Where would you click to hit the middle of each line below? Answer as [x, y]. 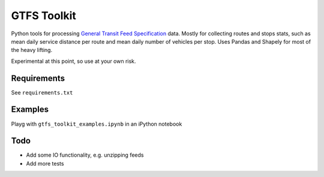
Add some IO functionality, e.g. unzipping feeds [85, 155]
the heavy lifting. [32, 50]
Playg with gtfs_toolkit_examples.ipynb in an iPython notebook [97, 124]
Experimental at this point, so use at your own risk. [73, 61]
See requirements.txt [42, 92]
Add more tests [45, 163]
